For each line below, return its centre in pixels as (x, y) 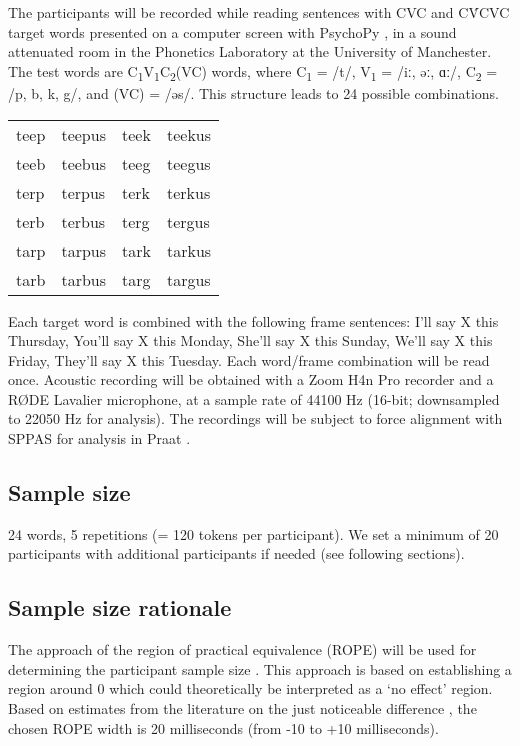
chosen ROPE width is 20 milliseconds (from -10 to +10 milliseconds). (223, 727)
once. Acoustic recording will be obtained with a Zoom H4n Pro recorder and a (251, 379)
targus (188, 279)
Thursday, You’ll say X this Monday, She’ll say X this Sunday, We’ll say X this (250, 340)
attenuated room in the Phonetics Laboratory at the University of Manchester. (250, 51)
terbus (83, 221)
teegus (188, 163)
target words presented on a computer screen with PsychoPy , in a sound (232, 31)
